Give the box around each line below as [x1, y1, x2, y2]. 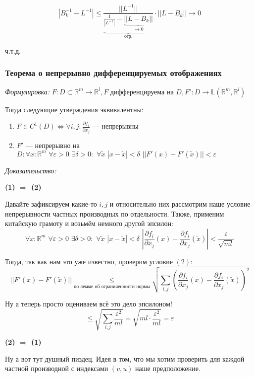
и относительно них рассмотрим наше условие [109, 198, 251, 209]
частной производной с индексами [5, 363, 108, 374]
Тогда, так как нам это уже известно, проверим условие [5, 256, 173, 266]
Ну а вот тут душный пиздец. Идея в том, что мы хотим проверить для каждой [5, 353, 245, 364]
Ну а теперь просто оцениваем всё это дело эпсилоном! [5, 298, 172, 308]
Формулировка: [5, 86, 50, 96]
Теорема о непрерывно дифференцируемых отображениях [5, 67, 222, 79]
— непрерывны [92, 121, 139, 131]
